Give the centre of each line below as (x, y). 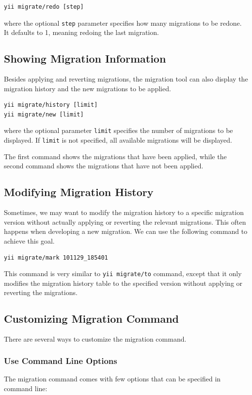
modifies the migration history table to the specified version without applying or (123, 283)
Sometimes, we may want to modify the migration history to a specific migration (124, 212)
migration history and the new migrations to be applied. (87, 88)
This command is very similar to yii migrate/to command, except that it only (123, 273)
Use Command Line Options (61, 360)
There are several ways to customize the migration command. (95, 339)
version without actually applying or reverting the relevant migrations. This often (125, 222)
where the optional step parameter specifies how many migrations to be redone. (123, 23)
